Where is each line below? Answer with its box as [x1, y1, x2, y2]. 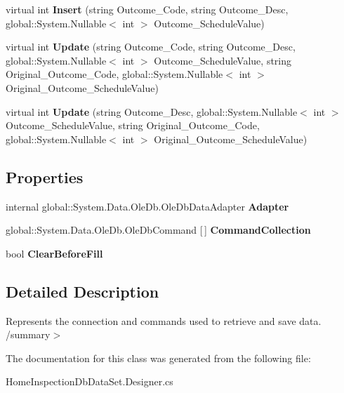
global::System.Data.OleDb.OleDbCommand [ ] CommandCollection [6, 222, 311, 237]
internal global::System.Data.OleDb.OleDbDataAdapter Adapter [6, 199, 289, 213]
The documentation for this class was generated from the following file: [6, 350, 311, 365]
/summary [6, 327, 51, 342]
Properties [6, 166, 84, 187]
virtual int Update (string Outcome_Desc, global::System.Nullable [6, 104, 298, 119]
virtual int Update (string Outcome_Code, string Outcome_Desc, [6, 39, 296, 54]
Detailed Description [6, 280, 159, 302]
